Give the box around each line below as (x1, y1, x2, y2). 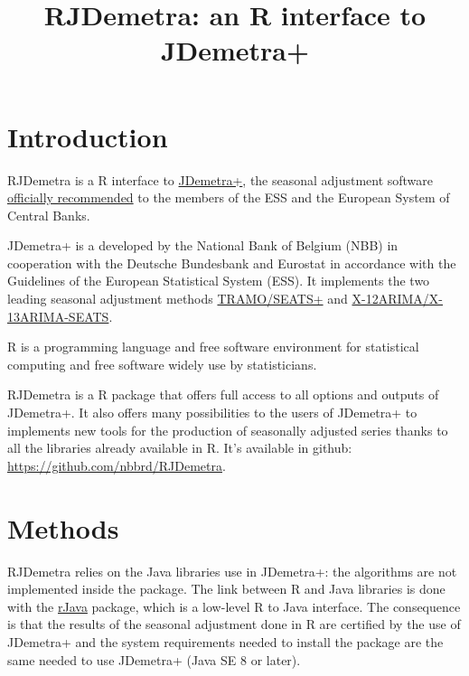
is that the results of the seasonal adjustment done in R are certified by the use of (7, 615, 461, 634)
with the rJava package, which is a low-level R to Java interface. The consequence (7, 596, 461, 615)
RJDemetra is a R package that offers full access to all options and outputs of (7, 385, 439, 404)
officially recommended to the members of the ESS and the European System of (7, 188, 450, 207)
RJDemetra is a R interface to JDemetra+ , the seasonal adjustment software (7, 170, 434, 189)
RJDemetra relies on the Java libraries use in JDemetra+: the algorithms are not (7, 561, 457, 580)
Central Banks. (7, 205, 90, 224)
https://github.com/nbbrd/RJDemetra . (7, 455, 226, 474)
